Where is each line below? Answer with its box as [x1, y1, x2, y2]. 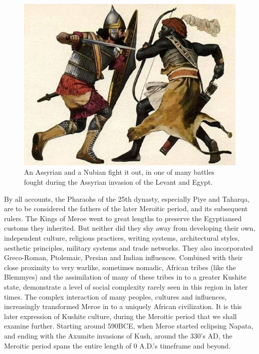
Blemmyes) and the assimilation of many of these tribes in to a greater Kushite [4, 272, 247, 282]
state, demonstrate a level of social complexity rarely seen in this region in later [4, 281, 248, 292]
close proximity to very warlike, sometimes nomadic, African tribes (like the [4, 262, 236, 272]
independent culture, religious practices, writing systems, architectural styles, [4, 232, 240, 243]
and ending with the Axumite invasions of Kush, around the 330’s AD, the [4, 330, 233, 341]
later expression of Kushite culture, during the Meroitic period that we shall [4, 311, 237, 321]
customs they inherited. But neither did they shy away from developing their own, [4, 223, 256, 233]
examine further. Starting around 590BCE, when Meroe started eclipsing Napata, [4, 321, 254, 331]
